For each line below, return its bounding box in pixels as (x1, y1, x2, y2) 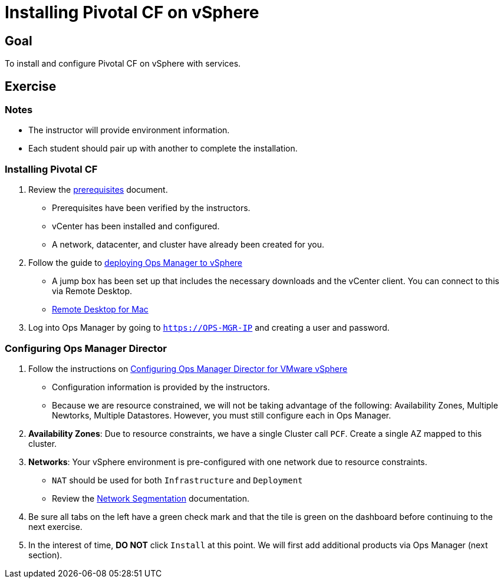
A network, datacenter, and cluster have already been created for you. (52, 239, 325, 250)
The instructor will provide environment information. (28, 125, 230, 136)
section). (28, 549, 62, 560)
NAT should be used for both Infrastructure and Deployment (52, 475, 303, 485)
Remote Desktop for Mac (52, 304, 149, 315)
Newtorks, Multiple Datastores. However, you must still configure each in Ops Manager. (52, 410, 391, 420)
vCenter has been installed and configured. (52, 221, 220, 232)
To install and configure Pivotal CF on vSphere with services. (5, 58, 241, 69)
